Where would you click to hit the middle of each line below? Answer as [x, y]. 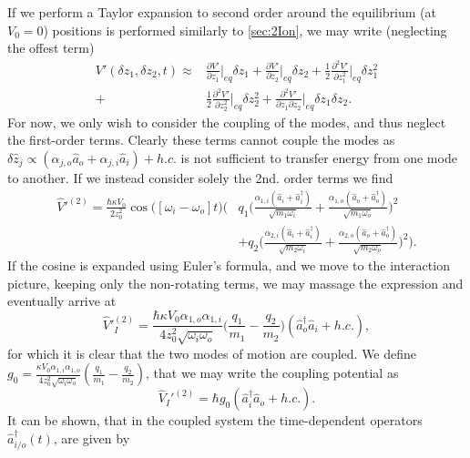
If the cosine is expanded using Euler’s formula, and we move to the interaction [229, 265]
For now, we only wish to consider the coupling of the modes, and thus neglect [227, 122]
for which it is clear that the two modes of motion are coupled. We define [212, 353]
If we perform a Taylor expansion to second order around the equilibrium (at [222, 12]
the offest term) [51, 48]
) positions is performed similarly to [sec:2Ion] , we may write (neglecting [245, 30]
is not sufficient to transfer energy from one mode [319, 157]
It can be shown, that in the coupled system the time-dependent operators [215, 420]
